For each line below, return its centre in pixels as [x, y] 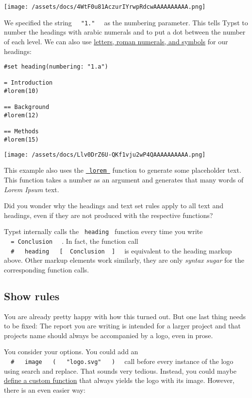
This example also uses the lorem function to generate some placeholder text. [123, 170]
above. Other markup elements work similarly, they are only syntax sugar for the [124, 260]
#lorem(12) [21, 116]
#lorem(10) [21, 91]
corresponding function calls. [47, 269]
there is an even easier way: [45, 389]
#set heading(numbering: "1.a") [56, 67]
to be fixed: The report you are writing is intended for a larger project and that [122, 326]
